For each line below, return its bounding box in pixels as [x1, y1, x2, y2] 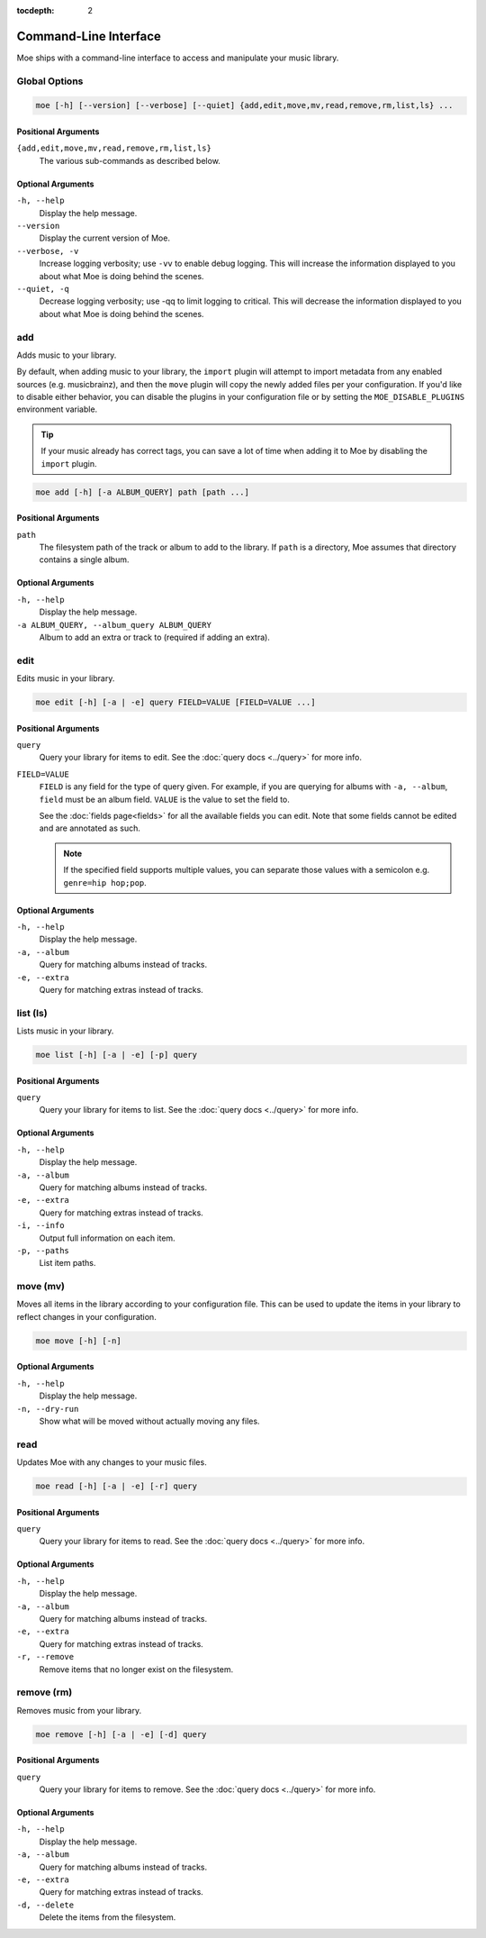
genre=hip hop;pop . [63, 877, 148, 887]
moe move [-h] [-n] [35, 1335, 121, 1346]
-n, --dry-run [16, 1404, 79, 1414]
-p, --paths [16, 1245, 69, 1256]
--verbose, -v [16, 246, 79, 256]
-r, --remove [16, 1651, 75, 1662]
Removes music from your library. [16, 1705, 142, 1715]
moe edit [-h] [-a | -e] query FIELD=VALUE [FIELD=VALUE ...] [35, 697, 316, 707]
